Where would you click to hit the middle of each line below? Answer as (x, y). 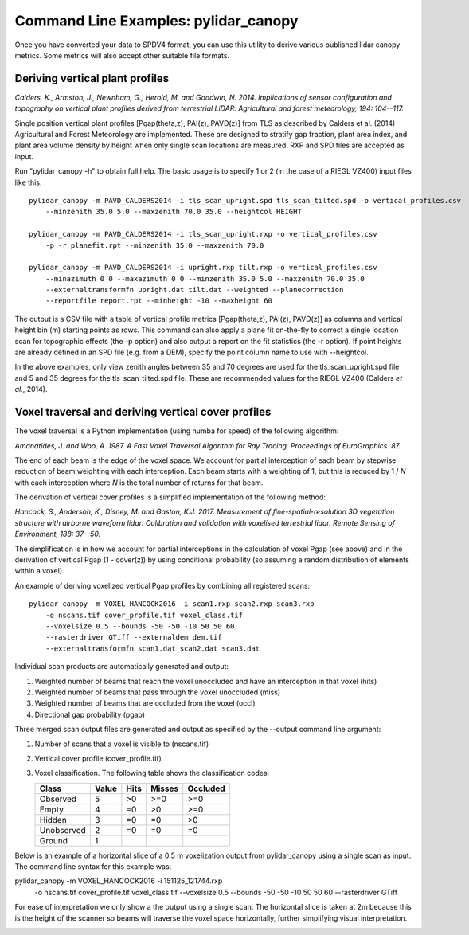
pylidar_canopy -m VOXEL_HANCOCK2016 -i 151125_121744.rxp (119, 881)
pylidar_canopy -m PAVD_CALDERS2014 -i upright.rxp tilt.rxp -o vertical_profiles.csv (203, 268)
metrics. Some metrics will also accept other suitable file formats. (122, 55)
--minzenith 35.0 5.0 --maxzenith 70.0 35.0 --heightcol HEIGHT (173, 212)
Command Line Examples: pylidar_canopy (156, 21)
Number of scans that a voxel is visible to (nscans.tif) (122, 744)
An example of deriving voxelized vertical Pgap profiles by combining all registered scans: (162, 585)
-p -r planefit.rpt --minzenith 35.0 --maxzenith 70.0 (154, 245)
